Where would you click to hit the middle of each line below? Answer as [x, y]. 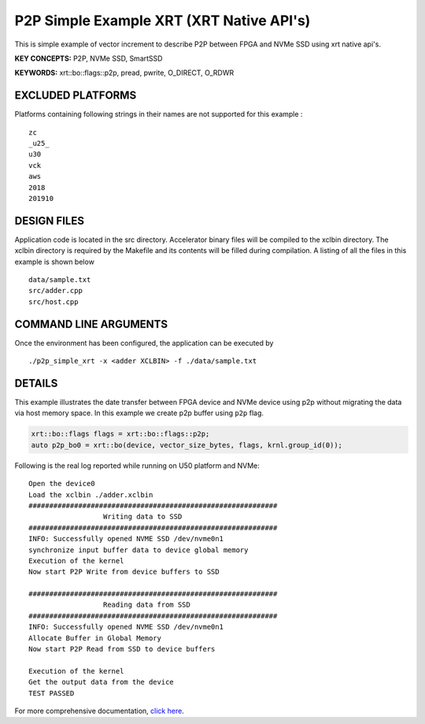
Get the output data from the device [102, 682]
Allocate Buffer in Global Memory [95, 638]
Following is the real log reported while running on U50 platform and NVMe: [137, 466]
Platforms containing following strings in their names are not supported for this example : [159, 114]
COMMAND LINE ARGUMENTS [91, 324]
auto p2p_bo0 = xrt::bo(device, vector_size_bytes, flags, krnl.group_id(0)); [187, 445]
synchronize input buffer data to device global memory [139, 550]
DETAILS [36, 383]
